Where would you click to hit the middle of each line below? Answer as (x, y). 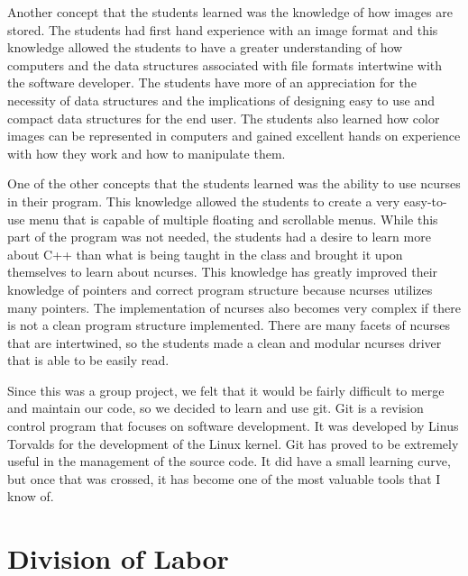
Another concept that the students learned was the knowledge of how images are (230, 12)
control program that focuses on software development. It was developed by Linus (233, 426)
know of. (31, 496)
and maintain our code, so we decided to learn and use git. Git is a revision (216, 408)
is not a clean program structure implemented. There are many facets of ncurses (229, 325)
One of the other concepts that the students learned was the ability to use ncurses (234, 183)
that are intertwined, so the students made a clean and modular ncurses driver (225, 342)
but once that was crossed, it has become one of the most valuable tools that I (224, 478)
